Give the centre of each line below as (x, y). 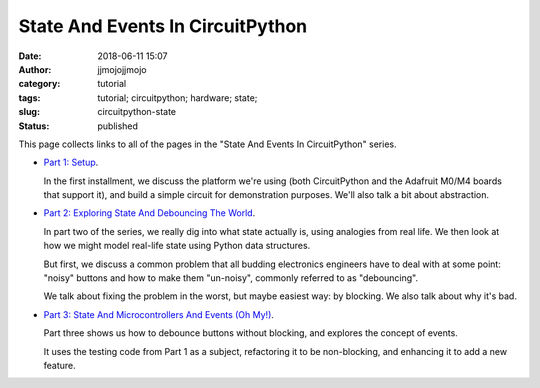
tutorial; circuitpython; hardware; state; (177, 97)
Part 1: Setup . (71, 162)
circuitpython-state (137, 112)
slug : (29, 112)
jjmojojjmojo (122, 69)
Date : (30, 56)
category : (39, 84)
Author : (35, 69)
